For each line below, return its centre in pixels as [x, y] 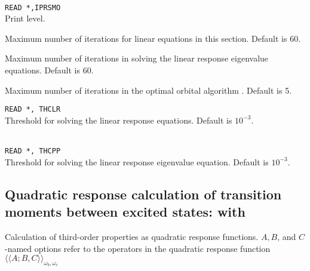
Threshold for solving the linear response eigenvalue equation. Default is [137, 161]
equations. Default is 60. [49, 70]
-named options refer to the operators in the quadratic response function [138, 248]
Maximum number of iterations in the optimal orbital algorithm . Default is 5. [148, 90]
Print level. [25, 18]
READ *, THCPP [33, 151]
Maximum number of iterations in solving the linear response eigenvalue [137, 58]
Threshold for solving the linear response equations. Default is [119, 120]
